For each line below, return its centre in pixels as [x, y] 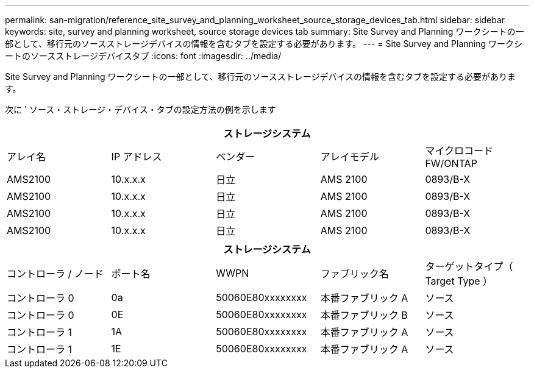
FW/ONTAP [451, 163]
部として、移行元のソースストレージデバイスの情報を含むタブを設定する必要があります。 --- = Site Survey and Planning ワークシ [264, 44]
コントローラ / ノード [55, 274]
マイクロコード [459, 151]
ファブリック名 [354, 274]
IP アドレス [137, 157]
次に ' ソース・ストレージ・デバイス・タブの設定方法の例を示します [141, 109]
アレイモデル [350, 157]
